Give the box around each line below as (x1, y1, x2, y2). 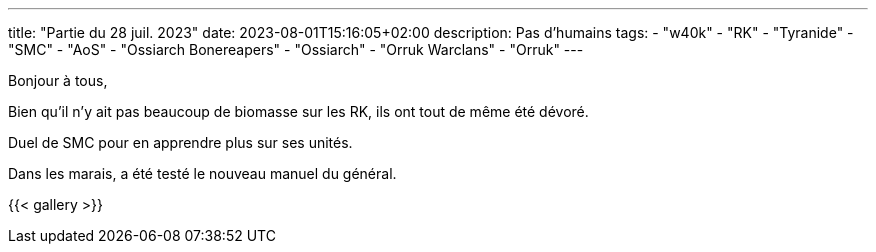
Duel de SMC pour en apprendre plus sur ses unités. (8, 134, 353, 151)
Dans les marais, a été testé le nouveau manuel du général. (8, 165, 397, 182)
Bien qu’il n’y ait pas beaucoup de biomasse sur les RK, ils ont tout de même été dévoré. (8, 103, 589, 120)
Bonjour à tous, (8, 72, 108, 89)
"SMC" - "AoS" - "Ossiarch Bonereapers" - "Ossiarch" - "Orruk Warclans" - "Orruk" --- (8, 41, 584, 58)
